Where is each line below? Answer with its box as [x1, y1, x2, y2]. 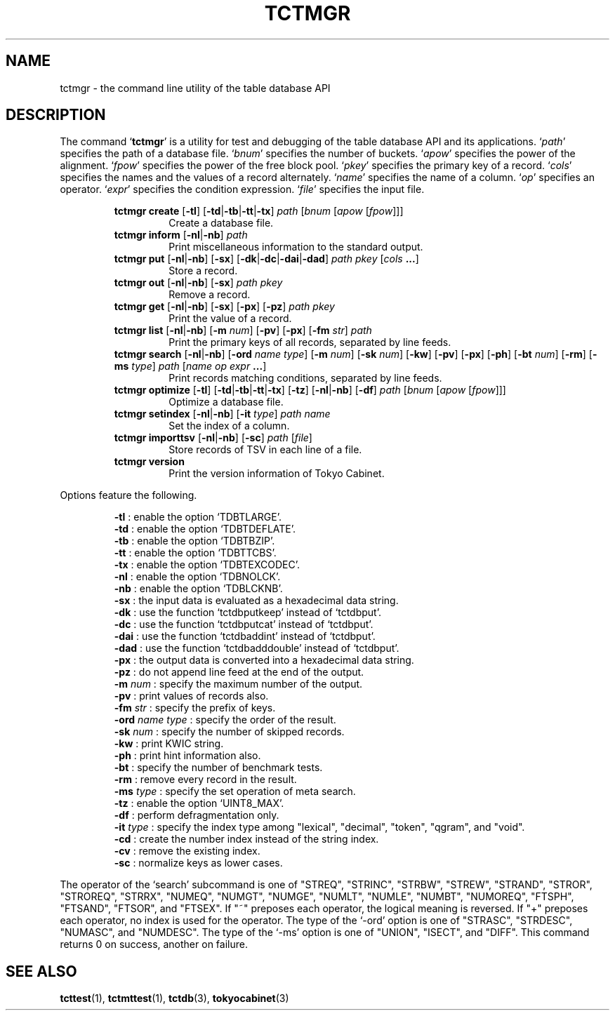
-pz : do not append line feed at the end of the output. [114, 666, 364, 679]
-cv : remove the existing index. [114, 845, 260, 857]
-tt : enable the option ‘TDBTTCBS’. [114, 547, 277, 559]
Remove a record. [168, 288, 251, 301]
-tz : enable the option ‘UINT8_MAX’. [114, 797, 284, 810]
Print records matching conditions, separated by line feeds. [168, 372, 442, 385]
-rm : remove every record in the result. [114, 773, 297, 786]
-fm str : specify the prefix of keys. [114, 702, 276, 714]
